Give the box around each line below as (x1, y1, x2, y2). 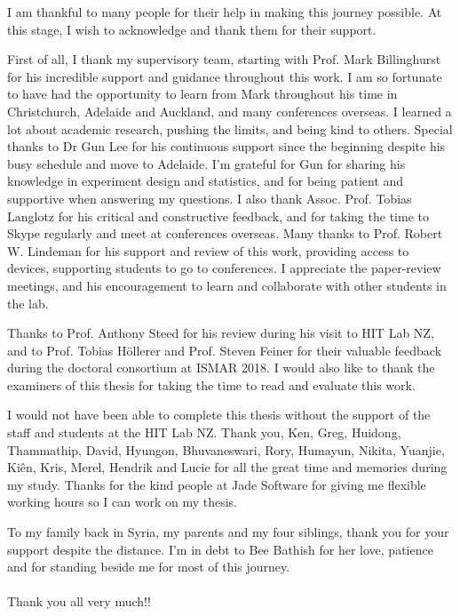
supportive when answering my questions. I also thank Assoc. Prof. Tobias (7, 188, 412, 207)
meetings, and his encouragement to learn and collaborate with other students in (7, 276, 447, 294)
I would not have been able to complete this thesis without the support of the (7, 405, 431, 424)
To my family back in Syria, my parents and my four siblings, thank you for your (7, 523, 449, 541)
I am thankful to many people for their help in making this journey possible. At (7, 3, 442, 20)
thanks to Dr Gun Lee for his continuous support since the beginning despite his (7, 137, 446, 156)
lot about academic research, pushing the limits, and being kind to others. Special (7, 119, 453, 138)
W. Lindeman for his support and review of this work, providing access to (7, 241, 409, 260)
